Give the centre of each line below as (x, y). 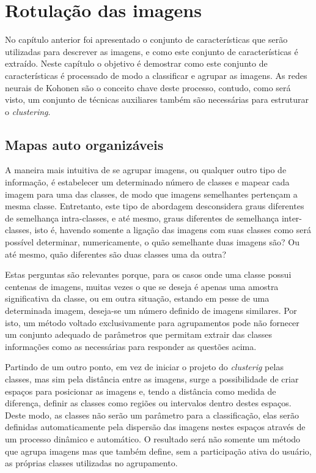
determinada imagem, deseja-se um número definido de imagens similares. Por (151, 311)
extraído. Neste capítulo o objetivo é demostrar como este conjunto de (136, 63)
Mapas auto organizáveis (84, 144)
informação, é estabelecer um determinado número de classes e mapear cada (147, 182)
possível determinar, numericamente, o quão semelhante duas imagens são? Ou (152, 242)
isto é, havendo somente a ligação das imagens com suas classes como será (173, 230)
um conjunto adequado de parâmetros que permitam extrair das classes (138, 334)
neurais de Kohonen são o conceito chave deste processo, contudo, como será (148, 87)
